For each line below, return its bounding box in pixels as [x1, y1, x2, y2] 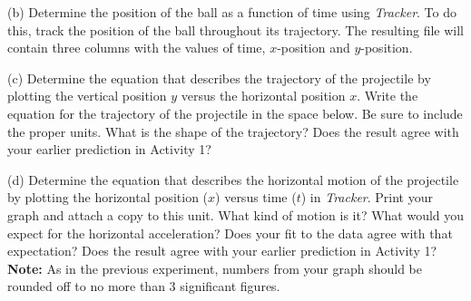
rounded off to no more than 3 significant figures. [7, 277, 280, 296]
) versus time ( [215, 188, 297, 207]
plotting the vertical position [7, 86, 167, 105]
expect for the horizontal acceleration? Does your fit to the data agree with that [7, 223, 453, 242]
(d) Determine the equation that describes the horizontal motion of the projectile [7, 170, 459, 189]
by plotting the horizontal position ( [7, 188, 209, 207]
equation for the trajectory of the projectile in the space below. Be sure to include [7, 103, 463, 122]
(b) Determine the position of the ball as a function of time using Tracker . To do [7, 3, 457, 21]
